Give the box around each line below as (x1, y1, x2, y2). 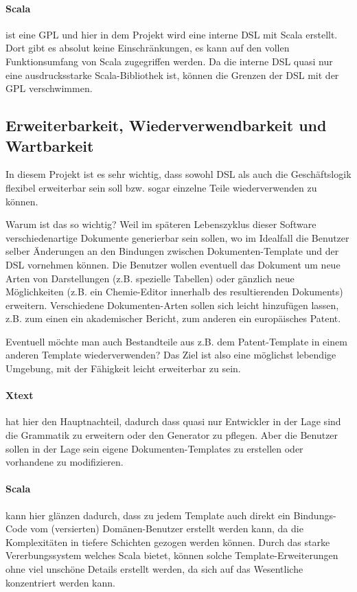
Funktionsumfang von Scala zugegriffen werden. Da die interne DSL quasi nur (5, 54, 333, 68)
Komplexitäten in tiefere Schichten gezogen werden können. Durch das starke (5, 534, 330, 549)
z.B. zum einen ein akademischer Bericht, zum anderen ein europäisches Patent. (5, 311, 341, 326)
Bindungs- (293, 508, 336, 522)
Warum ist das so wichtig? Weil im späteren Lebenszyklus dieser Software (5, 217, 316, 231)
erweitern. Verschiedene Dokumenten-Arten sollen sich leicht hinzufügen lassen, (5, 297, 339, 312)
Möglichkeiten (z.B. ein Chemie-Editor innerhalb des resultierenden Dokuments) (5, 284, 343, 299)
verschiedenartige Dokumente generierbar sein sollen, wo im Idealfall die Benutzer (5, 230, 349, 244)
